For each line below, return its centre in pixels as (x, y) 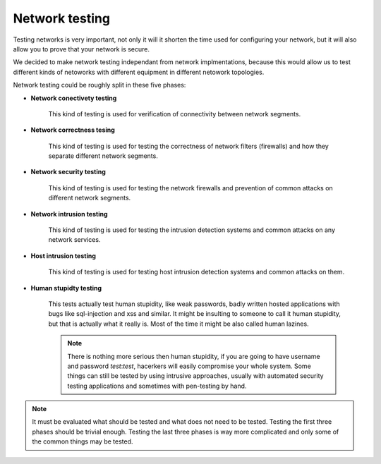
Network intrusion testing (69, 214)
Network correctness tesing (73, 130)
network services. (74, 240)
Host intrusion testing (64, 256)
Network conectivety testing (74, 98)
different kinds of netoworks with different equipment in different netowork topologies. (139, 72)
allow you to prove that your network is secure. (81, 49)
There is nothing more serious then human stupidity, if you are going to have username (194, 356)
